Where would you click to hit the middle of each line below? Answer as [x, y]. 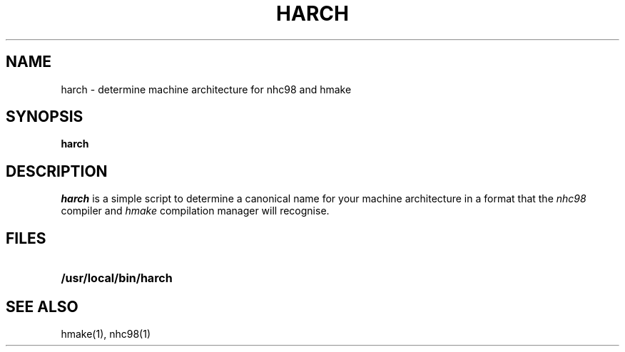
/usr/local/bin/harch [117, 278]
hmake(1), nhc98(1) [106, 333]
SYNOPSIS [45, 117]
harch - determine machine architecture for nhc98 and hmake [206, 89]
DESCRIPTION [57, 171]
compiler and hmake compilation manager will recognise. [195, 211]
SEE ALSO [42, 306]
